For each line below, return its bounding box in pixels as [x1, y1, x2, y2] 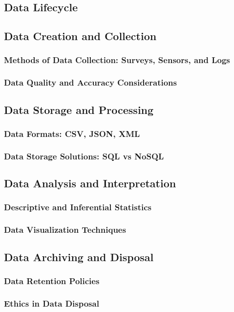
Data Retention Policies [4, 274, 100, 287]
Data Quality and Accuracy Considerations [4, 76, 177, 89]
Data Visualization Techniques [4, 223, 126, 236]
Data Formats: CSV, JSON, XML [4, 127, 140, 139]
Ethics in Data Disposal [4, 297, 99, 309]
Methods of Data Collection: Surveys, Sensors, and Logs [4, 54, 230, 66]
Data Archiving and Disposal [4, 249, 154, 264]
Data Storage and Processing [4, 102, 154, 117]
